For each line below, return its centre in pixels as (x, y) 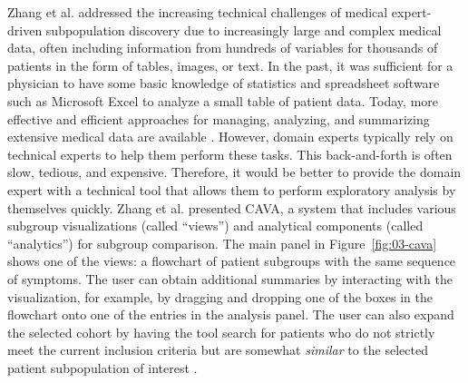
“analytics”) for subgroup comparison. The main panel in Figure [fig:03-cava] (222, 243)
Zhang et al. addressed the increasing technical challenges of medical (198, 12)
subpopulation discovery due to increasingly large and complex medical (244, 29)
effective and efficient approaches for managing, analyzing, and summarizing (219, 118)
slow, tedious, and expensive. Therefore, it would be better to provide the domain (234, 172)
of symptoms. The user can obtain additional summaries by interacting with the (230, 278)
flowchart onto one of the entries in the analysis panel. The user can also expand (231, 314)
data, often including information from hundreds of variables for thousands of (223, 48)
